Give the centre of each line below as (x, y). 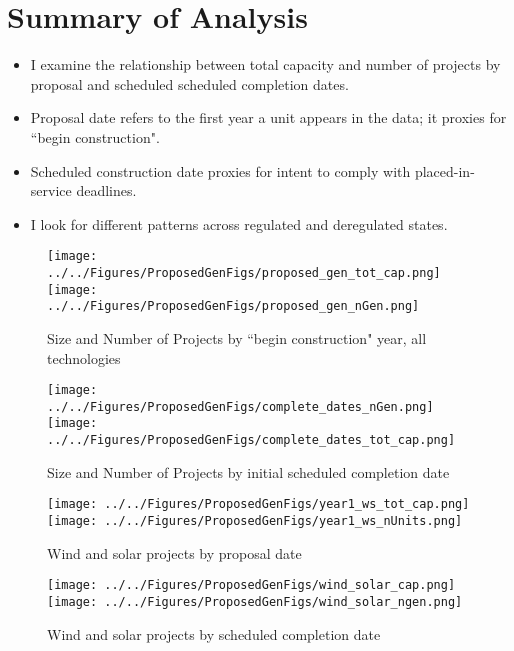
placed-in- (444, 170)
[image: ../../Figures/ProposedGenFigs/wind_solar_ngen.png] (255, 601)
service (51, 190)
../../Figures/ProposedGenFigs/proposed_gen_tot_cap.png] (244, 272)
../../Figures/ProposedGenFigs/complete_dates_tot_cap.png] (251, 440)
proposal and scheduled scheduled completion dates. (189, 83)
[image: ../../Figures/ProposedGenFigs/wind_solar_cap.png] (251, 585)
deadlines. (106, 190)
